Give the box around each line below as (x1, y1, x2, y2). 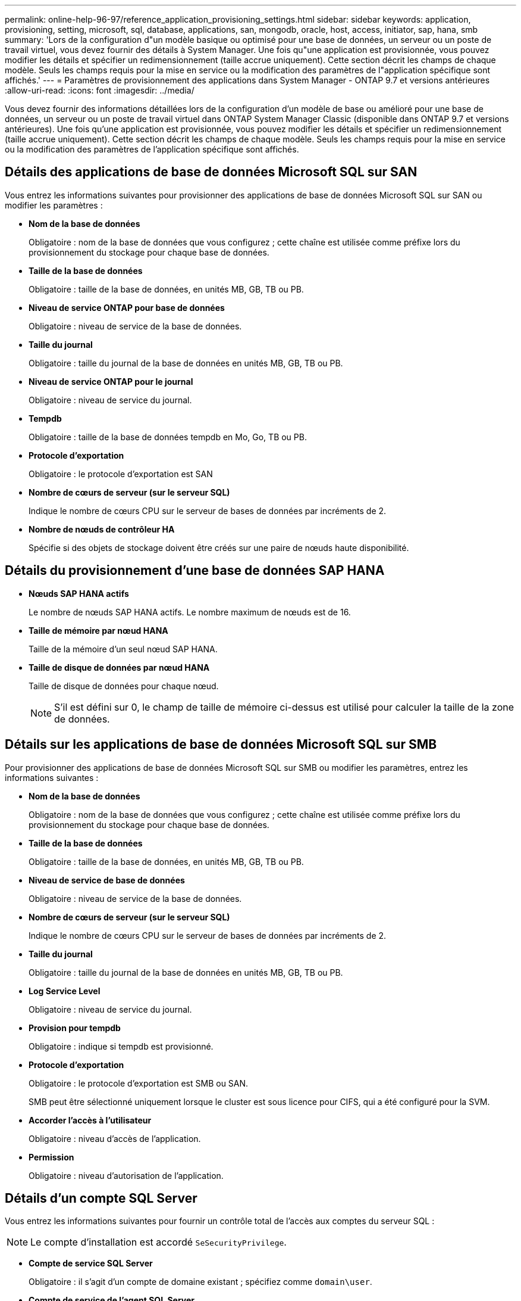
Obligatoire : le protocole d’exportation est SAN (29, 468, 213, 479)
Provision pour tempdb (29, 1022, 121, 1033)
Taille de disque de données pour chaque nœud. (29, 680, 219, 691)
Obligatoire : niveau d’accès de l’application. (29, 1133, 201, 1144)
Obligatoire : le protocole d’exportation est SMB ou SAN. (29, 1078, 249, 1088)
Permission (29, 1151, 74, 1162)
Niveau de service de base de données (29, 874, 185, 885)
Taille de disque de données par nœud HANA (29, 662, 210, 673)
